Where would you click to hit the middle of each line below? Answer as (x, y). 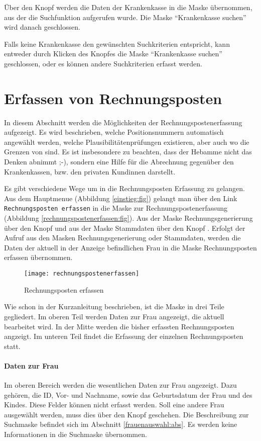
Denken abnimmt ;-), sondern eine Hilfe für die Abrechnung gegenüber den (119, 162)
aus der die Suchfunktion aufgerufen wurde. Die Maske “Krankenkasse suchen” (125, 17)
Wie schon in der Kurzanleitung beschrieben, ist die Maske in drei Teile (114, 306)
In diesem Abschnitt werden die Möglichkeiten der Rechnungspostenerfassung (123, 122)
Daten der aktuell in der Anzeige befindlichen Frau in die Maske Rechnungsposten (130, 247)
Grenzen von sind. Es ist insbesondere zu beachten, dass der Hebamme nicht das (128, 152)
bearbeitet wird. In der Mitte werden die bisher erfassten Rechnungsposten (119, 326)
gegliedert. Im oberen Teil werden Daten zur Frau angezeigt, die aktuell (114, 316)
